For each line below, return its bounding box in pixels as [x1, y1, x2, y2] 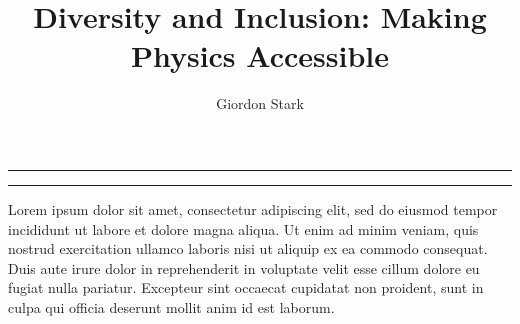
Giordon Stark [216, 93, 304, 114]
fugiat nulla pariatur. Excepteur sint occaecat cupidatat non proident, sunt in [8, 277, 484, 298]
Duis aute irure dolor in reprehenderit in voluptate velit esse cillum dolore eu [8, 257, 480, 278]
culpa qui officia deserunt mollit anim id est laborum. [8, 296, 335, 317]
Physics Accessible [130, 35, 390, 76]
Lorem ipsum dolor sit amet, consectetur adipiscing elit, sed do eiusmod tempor [8, 198, 498, 219]
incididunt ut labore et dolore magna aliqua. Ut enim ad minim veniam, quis [8, 218, 479, 239]
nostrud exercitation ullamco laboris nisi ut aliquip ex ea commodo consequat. [8, 238, 488, 259]
